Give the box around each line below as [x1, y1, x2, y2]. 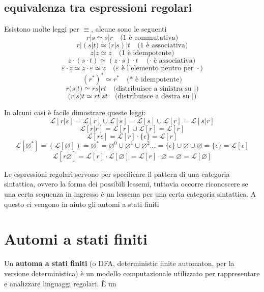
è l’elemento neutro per [121, 64, 194, 72]
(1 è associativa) [137, 41, 188, 49]
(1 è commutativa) [120, 34, 179, 41]
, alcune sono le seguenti [91, 23, 167, 34]
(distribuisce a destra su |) [114, 93, 197, 100]
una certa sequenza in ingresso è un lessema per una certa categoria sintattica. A [4, 189, 256, 199]
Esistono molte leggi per [4, 23, 79, 34]
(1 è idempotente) [119, 49, 174, 57]
